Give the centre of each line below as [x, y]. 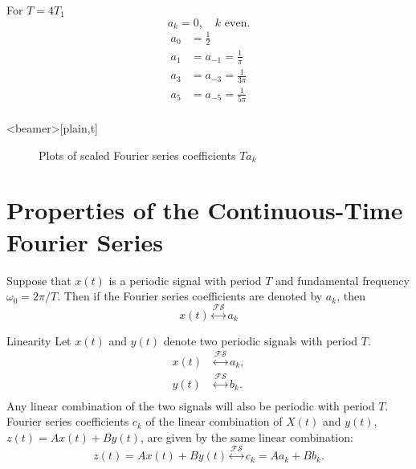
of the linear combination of [214, 421]
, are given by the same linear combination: [247, 437]
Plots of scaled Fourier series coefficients [137, 155]
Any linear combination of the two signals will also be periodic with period [191, 405]
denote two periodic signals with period [261, 340]
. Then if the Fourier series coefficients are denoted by [190, 296]
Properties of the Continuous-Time [205, 210]
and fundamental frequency [343, 280]
